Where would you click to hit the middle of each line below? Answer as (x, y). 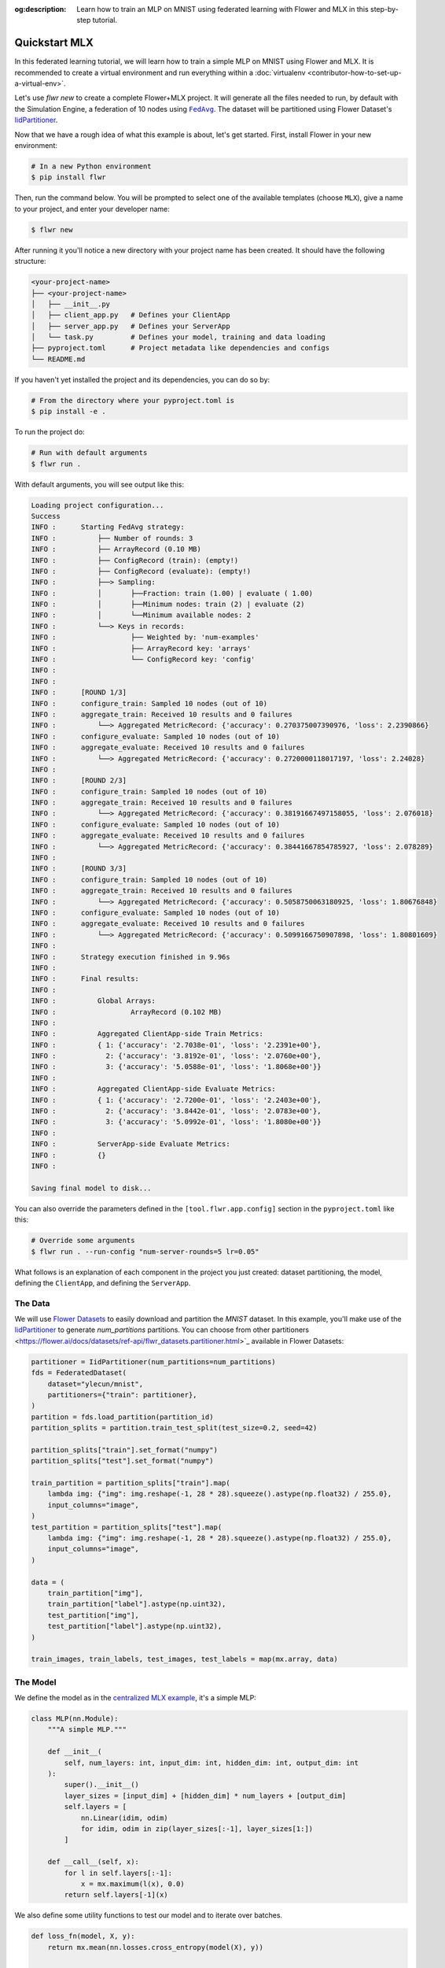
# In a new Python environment (92, 166)
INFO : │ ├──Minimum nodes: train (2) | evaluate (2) (168, 605)
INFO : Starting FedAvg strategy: (108, 527)
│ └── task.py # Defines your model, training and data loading (178, 337)
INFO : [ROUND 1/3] (79, 692)
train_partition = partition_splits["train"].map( (131, 1483)
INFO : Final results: (85, 979)
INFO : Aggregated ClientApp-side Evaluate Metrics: (153, 1089)
